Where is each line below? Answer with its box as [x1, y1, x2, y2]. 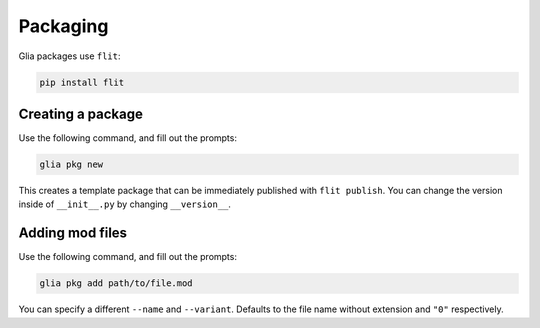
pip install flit [39, 76, 125, 88]
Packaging [18, 15, 109, 37]
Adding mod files [18, 225, 128, 242]
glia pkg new [39, 159, 104, 170]
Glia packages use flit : [18, 50, 121, 62]
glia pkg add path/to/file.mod [39, 278, 194, 289]
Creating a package [18, 105, 144, 122]
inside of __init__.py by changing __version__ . [18, 198, 232, 210]
